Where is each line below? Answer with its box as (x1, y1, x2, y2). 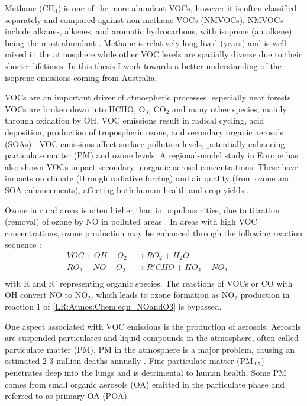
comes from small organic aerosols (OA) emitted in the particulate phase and (5, 378, 285, 390)
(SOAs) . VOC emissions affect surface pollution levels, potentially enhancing (5, 137, 285, 150)
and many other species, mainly (172, 102, 287, 115)
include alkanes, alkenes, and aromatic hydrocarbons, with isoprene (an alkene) (5, 25, 292, 37)
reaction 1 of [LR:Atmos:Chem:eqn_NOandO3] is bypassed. (5, 300, 222, 313)
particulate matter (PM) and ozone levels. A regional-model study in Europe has (5, 149, 298, 161)
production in (240, 288, 290, 301)
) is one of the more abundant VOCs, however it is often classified (57, 2, 297, 14)
